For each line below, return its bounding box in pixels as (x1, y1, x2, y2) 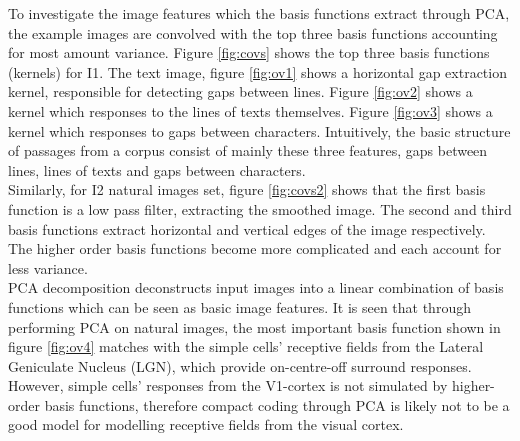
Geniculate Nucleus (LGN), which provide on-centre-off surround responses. (8, 355, 472, 376)
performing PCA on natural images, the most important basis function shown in (8, 316, 501, 337)
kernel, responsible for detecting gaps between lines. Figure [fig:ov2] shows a (8, 81, 473, 102)
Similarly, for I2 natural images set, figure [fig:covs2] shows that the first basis (8, 179, 486, 200)
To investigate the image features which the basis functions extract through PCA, (8, 3, 510, 23)
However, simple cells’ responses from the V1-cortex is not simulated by (8, 375, 448, 396)
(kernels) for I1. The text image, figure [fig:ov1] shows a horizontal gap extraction (8, 61, 507, 82)
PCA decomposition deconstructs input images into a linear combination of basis (8, 277, 504, 298)
